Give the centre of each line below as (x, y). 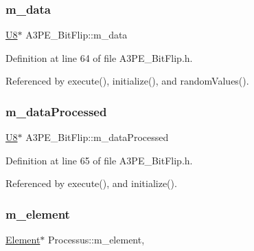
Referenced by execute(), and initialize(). (91, 183)
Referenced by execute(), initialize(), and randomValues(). (127, 81)
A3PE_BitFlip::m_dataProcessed (97, 137)
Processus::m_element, (96, 240)
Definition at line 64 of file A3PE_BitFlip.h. (99, 57)
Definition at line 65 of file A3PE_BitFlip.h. (99, 160)
